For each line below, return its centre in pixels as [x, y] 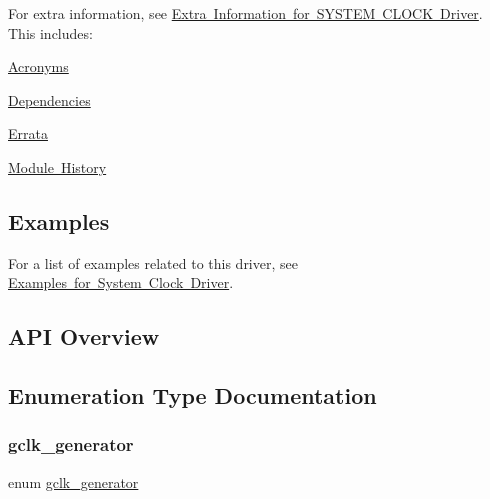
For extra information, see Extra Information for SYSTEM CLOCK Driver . [245, 13]
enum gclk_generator [73, 481]
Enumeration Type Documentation [192, 395]
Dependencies [49, 99]
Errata [28, 133]
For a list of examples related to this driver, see [153, 262]
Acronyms [38, 66]
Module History [57, 166]
